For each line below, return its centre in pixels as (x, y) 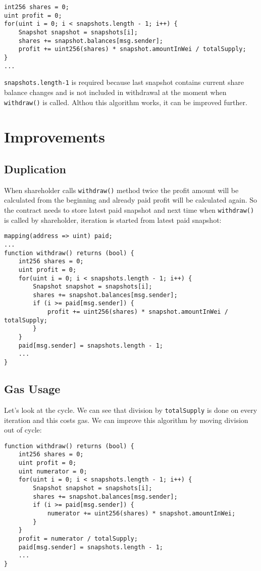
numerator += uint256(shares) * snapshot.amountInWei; (141, 514)
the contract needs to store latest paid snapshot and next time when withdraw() (129, 209)
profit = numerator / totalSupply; (78, 539)
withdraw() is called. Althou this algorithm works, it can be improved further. (126, 102)
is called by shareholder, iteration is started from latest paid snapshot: (113, 220)
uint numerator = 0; (53, 471)
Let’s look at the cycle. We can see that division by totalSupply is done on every (131, 410)
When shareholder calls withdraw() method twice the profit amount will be (121, 190)
